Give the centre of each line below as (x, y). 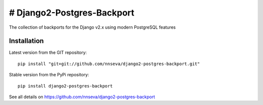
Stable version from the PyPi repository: (49, 75)
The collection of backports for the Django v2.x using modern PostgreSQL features (92, 27)
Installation (26, 41)
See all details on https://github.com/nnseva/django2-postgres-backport (82, 97)
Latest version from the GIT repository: (48, 52)
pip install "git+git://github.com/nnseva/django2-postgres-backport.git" (109, 64)
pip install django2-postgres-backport (65, 86)
